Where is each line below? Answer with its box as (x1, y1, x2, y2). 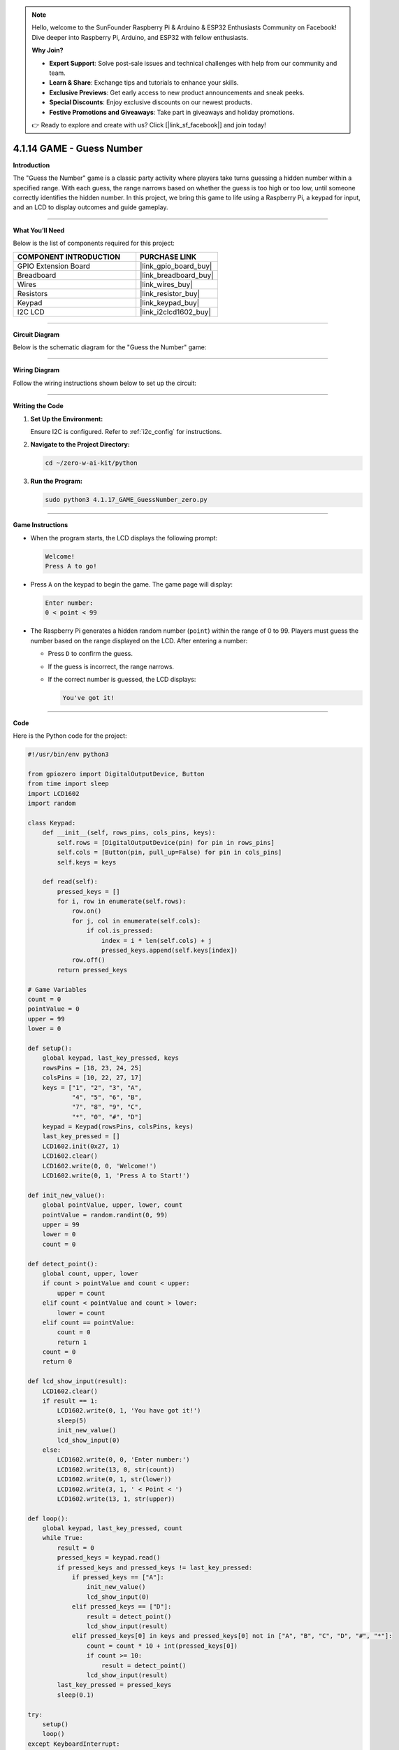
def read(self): (42, 878, 98, 885)
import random (27, 799, 76, 808)
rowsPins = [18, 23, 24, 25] (42, 1064, 143, 1072)
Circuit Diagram (13, 330, 59, 339)
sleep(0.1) (57, 1690, 94, 1699)
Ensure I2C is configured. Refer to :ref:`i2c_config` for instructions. (30, 427, 222, 435)
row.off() (71, 956, 106, 964)
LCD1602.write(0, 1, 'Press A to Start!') (42, 1172, 190, 1179)
